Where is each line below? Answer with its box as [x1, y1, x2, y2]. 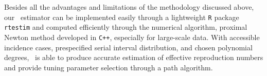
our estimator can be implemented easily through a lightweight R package [4, 11, 239, 22]
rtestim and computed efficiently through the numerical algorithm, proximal [4, 22, 247, 32]
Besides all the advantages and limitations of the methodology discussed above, [4, 2, 254, 12]
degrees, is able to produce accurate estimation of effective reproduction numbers [4, 52, 263, 63]
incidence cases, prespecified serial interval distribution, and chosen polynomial [4, 42, 253, 52]
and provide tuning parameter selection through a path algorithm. [4, 62, 213, 72]
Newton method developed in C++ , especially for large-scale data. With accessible [4, 31, 260, 42]
